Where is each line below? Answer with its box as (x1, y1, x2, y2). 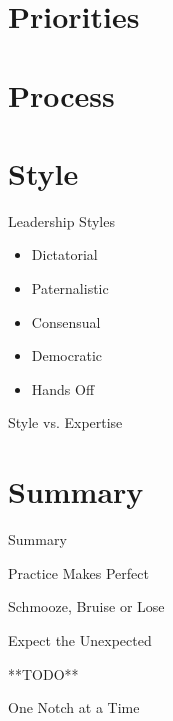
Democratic (31, 345, 103, 366)
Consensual (31, 311, 101, 332)
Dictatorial (31, 244, 98, 265)
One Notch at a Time (8, 697, 140, 718)
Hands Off (31, 378, 95, 399)
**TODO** (8, 663, 79, 684)
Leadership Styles (8, 210, 115, 231)
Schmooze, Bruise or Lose (8, 596, 165, 617)
